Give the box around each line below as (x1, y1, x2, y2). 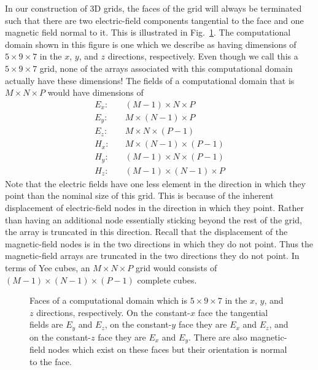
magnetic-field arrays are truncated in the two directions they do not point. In (5, 249, 300, 262)
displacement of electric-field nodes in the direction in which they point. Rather (5, 201, 304, 214)
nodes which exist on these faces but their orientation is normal (48, 343, 287, 356)
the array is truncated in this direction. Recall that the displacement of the (5, 225, 288, 238)
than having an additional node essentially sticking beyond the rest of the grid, (5, 213, 302, 226)
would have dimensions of (47, 86, 144, 99)
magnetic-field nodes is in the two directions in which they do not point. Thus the (5, 237, 314, 250)
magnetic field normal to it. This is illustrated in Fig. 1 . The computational (5, 26, 291, 39)
